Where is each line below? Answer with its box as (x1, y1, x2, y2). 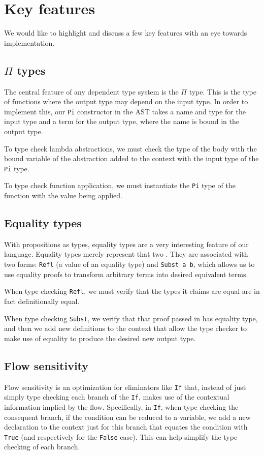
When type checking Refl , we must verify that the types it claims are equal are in (4, 286, 260, 296)
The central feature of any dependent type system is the (4, 86, 179, 97)
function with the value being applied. (4, 190, 122, 201)
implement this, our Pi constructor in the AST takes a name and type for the (4, 106, 246, 116)
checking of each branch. (4, 441, 80, 452)
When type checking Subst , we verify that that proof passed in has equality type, (4, 313, 258, 323)
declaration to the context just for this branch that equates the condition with (4, 421, 248, 432)
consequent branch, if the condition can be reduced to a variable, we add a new (4, 411, 251, 422)
